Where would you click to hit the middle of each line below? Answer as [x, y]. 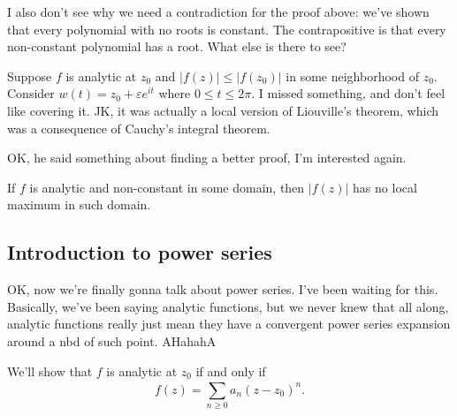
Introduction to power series [140, 252]
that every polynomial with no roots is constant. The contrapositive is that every [227, 29]
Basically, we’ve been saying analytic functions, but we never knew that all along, [228, 306]
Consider [31, 93]
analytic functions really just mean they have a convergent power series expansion [229, 324]
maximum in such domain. [79, 204]
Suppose [30, 76]
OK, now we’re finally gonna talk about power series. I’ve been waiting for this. [223, 289]
